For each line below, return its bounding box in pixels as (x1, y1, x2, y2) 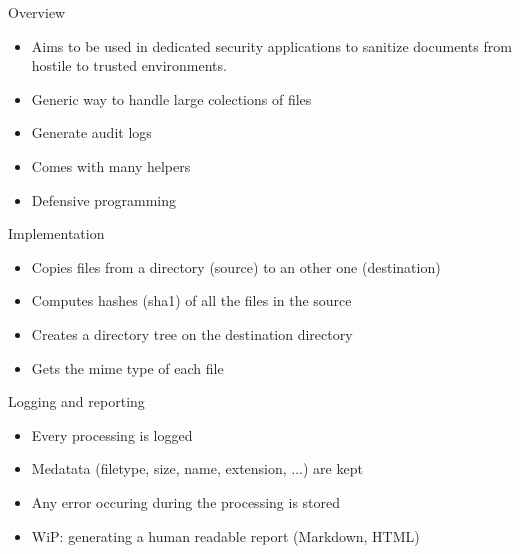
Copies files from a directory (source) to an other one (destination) (31, 256, 441, 277)
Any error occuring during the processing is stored (31, 491, 341, 512)
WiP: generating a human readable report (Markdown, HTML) (31, 525, 420, 546)
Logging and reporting (8, 391, 145, 412)
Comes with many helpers (31, 155, 191, 176)
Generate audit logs (31, 122, 152, 143)
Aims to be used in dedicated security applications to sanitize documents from (31, 35, 512, 56)
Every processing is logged (31, 424, 193, 445)
